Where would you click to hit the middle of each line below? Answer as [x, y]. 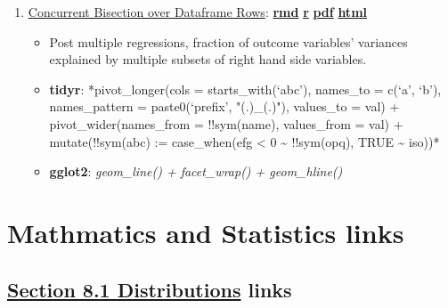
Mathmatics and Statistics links [206, 232]
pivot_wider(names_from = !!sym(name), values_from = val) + [226, 123]
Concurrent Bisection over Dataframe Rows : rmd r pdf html [198, 12]
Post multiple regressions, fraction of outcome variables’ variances [228, 41]
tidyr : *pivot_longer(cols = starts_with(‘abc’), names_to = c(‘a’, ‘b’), [245, 89]
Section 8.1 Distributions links [150, 289]
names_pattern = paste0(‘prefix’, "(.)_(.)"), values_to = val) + [224, 106]
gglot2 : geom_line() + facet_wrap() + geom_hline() [196, 171]
